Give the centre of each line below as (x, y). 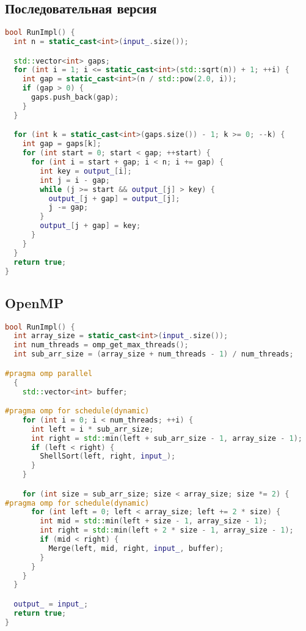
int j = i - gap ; (75, 180)
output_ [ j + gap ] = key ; (90, 226)
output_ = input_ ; (51, 604)
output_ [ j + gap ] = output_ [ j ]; (114, 198)
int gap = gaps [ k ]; (62, 144)
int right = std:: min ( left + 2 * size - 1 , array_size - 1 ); (167, 530)
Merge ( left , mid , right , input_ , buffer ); (136, 548)
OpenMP (35, 302)
